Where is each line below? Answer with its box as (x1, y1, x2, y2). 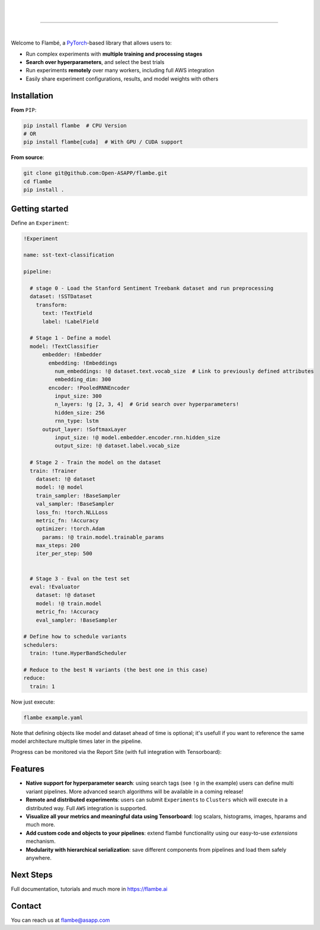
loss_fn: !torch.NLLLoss (36, 509, 108, 516)
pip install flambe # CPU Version (23, 122, 127, 129)
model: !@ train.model (36, 600, 102, 607)
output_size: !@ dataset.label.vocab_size (54, 442, 180, 449)
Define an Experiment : (11, 219, 69, 226)
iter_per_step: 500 (36, 550, 93, 557)
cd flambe (23, 178, 52, 185)
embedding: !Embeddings (48, 359, 118, 366)
